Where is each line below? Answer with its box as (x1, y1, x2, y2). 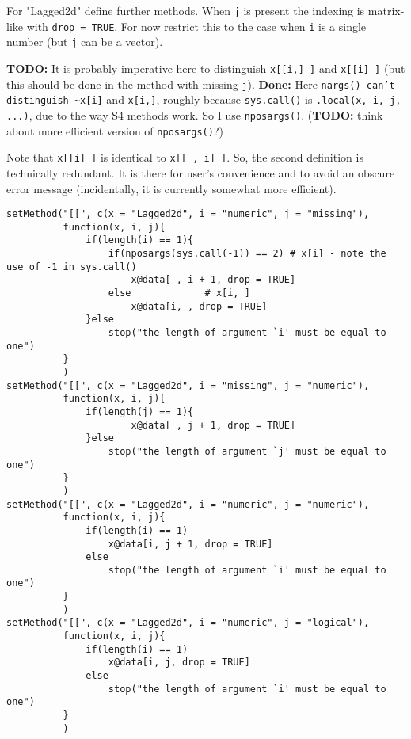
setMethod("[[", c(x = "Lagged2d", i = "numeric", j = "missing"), (6, 208, 370, 220)
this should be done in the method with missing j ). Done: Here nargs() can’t (6, 75, 395, 92)
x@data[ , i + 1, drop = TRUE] (131, 274, 296, 286)
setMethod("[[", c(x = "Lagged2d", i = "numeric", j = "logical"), (6, 617, 370, 629)
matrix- (367, 2, 405, 18)
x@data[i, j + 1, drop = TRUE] (108, 538, 273, 550)
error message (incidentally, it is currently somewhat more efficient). (6, 180, 337, 196)
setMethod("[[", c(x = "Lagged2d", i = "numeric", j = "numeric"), (6, 498, 370, 510)
